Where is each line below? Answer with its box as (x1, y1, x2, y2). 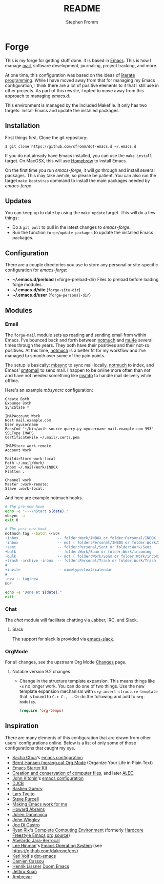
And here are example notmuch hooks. (5, 495, 83, 501)
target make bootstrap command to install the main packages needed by (5, 178, 150, 183)
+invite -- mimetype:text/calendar (5, 567, 112, 572)
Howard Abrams (12, 806, 45, 812)
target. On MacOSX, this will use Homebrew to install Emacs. (5, 158, 127, 163)
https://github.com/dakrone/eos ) (12, 847, 78, 854)
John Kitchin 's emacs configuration (12, 775, 84, 781)
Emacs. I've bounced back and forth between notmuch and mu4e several (5, 337, 153, 343)
